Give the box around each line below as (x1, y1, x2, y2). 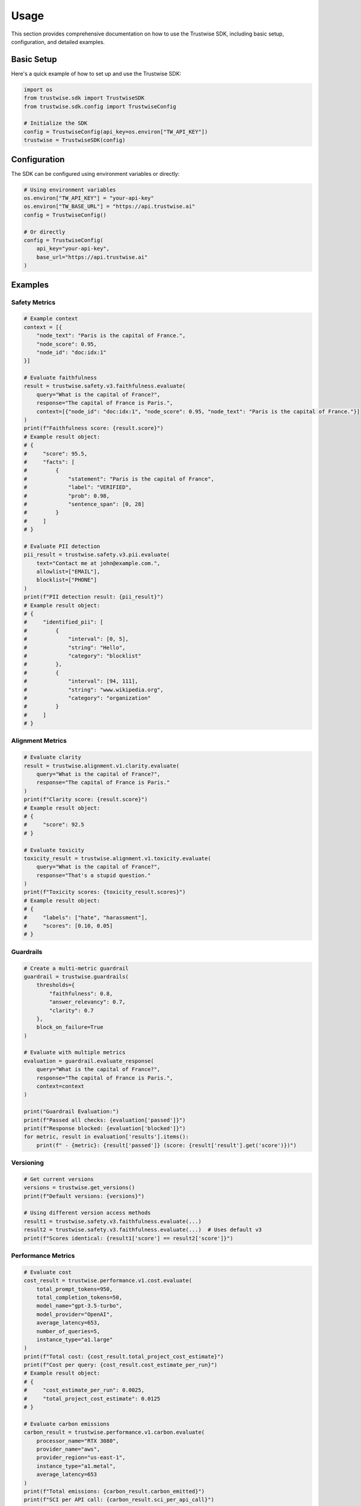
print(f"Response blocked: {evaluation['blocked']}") (23, 1125, 186, 1132)
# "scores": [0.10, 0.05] (23, 922, 113, 930)
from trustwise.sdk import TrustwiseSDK (23, 95, 144, 102)
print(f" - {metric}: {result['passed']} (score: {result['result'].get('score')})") (36, 1142, 297, 1149)
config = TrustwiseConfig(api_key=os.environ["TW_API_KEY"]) (23, 128, 208, 135)
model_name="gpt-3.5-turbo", (36, 1302, 123, 1310)
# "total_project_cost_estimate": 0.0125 (23, 1395, 161, 1402)
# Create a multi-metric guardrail (23, 964, 129, 972)
